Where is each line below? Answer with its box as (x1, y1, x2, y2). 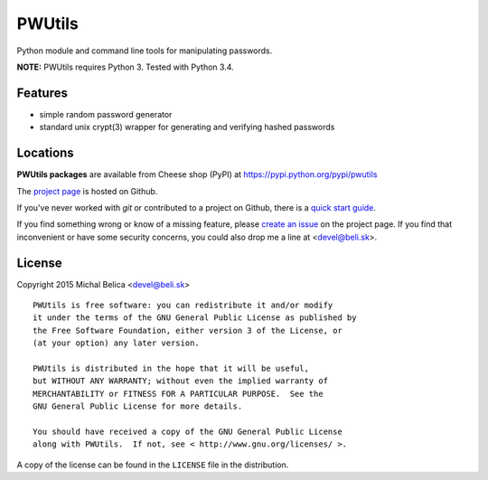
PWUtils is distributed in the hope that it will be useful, (33, 362, 309, 373)
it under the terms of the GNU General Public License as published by (33, 313, 357, 323)
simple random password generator (39, 108, 173, 119)
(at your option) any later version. (33, 338, 201, 348)
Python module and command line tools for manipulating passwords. (16, 45, 273, 56)
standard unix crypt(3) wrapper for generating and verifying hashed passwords (39, 122, 335, 133)
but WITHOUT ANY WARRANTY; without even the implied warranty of (33, 376, 329, 386)
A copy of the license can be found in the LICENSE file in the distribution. (16, 459, 289, 470)
